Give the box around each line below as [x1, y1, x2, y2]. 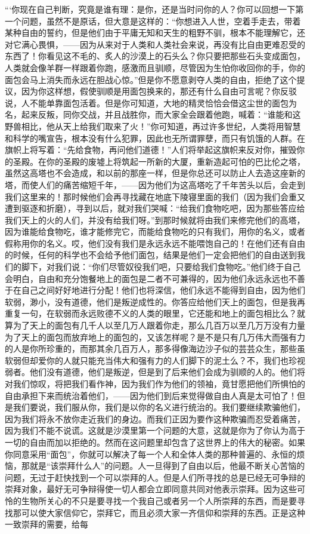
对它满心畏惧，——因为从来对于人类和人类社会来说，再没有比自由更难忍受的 [5, 38, 305, 50]
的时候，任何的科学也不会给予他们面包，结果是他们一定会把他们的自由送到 [5, 248, 297, 261]
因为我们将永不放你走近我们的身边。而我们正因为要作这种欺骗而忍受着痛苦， [5, 412, 305, 425]
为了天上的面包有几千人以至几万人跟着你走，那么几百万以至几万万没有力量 [13, 319, 305, 332]
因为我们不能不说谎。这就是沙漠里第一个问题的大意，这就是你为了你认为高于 [5, 424, 305, 437]
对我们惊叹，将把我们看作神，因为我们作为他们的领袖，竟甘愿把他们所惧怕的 [5, 378, 305, 389]
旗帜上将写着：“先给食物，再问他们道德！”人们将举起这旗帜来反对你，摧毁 [5, 143, 297, 156]
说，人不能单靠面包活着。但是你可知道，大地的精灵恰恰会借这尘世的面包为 [5, 96, 297, 109]
